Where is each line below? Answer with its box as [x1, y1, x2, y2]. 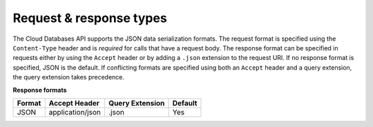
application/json [48, 107, 102, 117]
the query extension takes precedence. [12, 73, 124, 81]
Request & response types [12, 10, 167, 26]
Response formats [12, 86, 67, 94]
